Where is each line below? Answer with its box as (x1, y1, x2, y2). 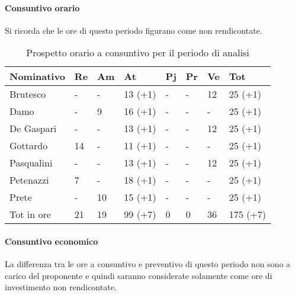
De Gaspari (9, 121, 57, 136)
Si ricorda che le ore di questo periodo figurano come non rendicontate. (5, 24, 262, 36)
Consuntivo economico (5, 235, 98, 247)
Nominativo (9, 69, 65, 84)
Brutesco (9, 87, 46, 101)
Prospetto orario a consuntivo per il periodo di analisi (26, 46, 249, 60)
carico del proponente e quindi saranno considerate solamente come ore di (5, 269, 272, 281)
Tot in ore (9, 207, 51, 222)
